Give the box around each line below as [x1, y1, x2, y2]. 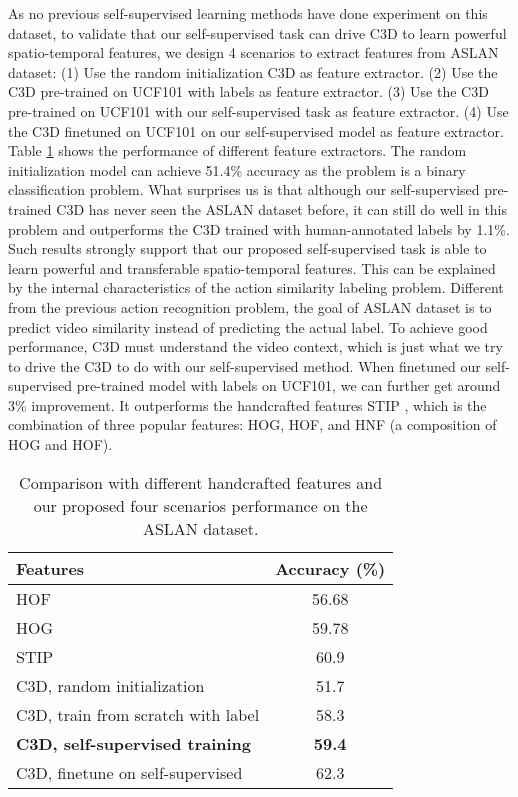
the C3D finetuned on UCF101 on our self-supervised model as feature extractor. [8, 120, 504, 141]
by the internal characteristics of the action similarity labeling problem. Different [8, 277, 504, 298]
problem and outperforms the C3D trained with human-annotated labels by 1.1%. [8, 218, 510, 239]
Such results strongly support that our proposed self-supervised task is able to [8, 238, 487, 259]
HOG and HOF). [8, 434, 113, 455]
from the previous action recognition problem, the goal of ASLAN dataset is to [8, 296, 492, 317]
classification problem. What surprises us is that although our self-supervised [8, 179, 480, 200]
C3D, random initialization [16, 673, 205, 697]
